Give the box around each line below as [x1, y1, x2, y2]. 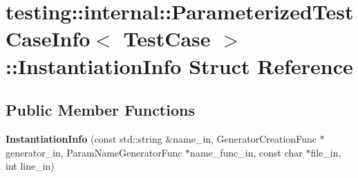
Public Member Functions [6, 99, 195, 121]
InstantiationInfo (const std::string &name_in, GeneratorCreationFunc [6, 131, 317, 145]
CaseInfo [6, 24, 91, 53]
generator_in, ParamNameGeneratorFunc [6, 145, 182, 159]
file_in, [310, 145, 341, 159]
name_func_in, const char [190, 145, 303, 159]
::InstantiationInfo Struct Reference [6, 51, 353, 80]
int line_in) [6, 159, 55, 173]
